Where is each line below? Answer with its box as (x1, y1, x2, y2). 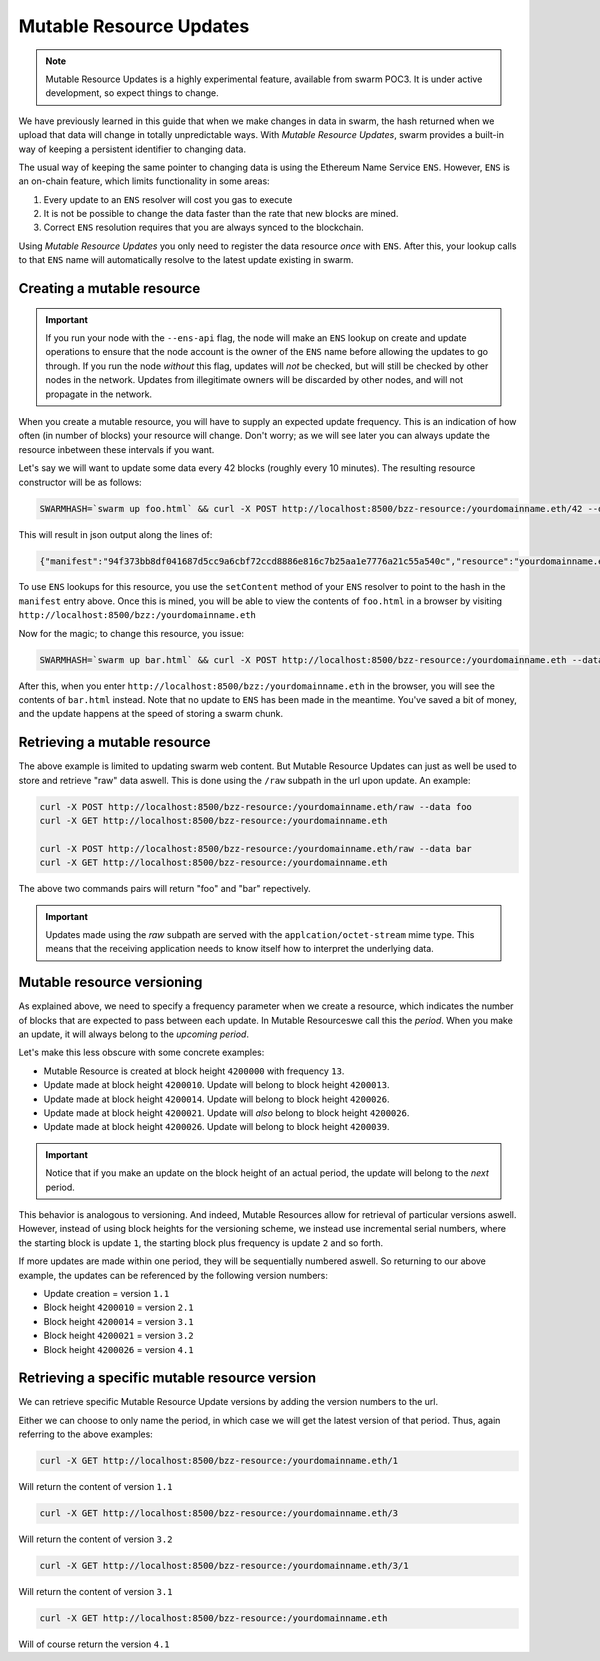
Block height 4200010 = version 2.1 (43, 1301, 194, 1314)
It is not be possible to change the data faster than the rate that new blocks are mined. (43, 208, 399, 220)
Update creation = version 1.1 (43, 1287, 170, 1299)
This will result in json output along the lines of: (18, 528, 213, 540)
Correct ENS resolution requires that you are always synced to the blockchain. (43, 221, 364, 234)
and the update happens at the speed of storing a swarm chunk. (18, 708, 284, 720)
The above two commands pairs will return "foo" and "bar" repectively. (18, 883, 312, 895)
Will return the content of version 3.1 (18, 1586, 173, 1598)
